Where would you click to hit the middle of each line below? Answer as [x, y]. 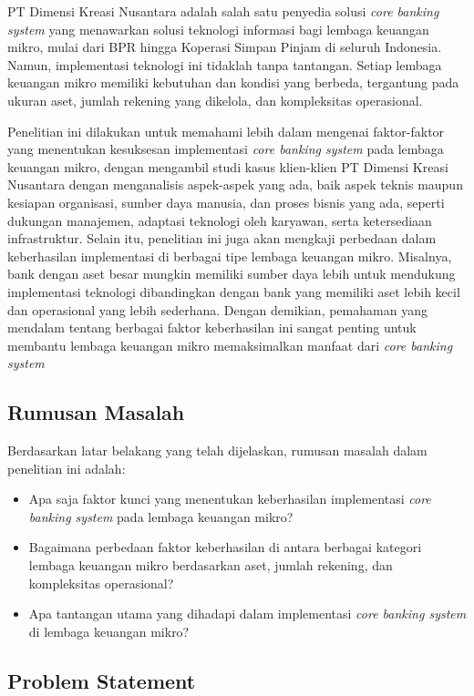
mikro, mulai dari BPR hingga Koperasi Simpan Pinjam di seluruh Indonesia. [225, 47]
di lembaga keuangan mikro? [109, 631]
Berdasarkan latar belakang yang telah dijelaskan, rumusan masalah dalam [217, 450]
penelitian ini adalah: [67, 468]
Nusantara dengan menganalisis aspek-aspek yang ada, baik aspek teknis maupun [235, 184]
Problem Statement [102, 680]
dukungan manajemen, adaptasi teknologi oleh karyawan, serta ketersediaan [220, 220]
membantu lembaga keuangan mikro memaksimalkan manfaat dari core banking [230, 345]
